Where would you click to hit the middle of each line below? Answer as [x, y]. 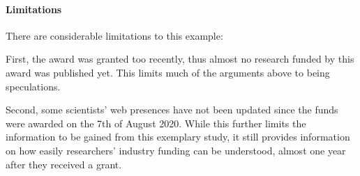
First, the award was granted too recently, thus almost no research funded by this [180, 59]
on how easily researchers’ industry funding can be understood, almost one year [176, 150]
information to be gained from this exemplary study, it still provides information [178, 137]
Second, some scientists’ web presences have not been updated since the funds [172, 110]
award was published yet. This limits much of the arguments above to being [168, 72]
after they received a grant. [64, 164]
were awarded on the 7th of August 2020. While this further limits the [156, 123]
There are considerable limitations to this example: [114, 35]
